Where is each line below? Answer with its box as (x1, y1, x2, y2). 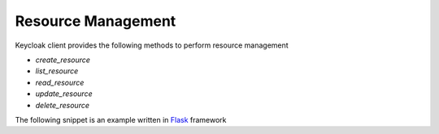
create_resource (35, 55, 91, 65)
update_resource (35, 89, 93, 98)
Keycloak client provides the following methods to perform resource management (15, 40, 289, 50)
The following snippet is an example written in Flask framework (15, 115, 227, 124)
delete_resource (35, 100, 89, 110)
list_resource (35, 66, 79, 76)
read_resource (35, 77, 85, 87)
